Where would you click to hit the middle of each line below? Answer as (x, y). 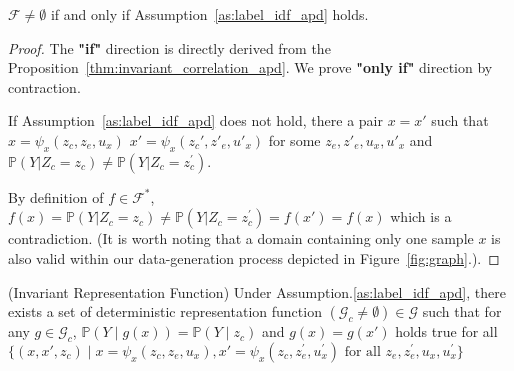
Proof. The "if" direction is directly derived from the (169, 47)
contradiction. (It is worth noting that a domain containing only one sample (241, 238)
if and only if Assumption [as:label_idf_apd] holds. (209, 14)
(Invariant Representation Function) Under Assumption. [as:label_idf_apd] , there (257, 291)
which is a (421, 216)
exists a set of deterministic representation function (165, 311)
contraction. (44, 86)
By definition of (56, 196)
